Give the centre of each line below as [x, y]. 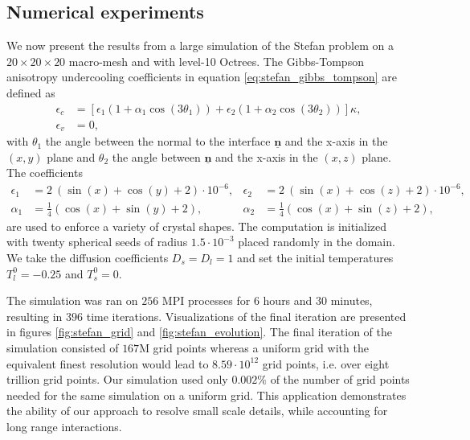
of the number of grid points [340, 379]
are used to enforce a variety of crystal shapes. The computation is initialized [197, 226]
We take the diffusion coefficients [88, 257]
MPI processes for [206, 300]
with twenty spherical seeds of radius [97, 242]
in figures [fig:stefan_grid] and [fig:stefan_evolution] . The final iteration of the [199, 332]
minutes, [351, 300]
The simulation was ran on [72, 300]
